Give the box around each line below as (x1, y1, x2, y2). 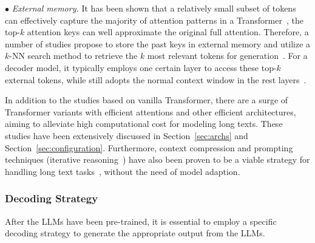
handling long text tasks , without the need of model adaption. (5, 165, 240, 177)
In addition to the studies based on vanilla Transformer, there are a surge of (5, 94, 288, 106)
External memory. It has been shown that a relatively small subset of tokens (12, 2, 296, 14)
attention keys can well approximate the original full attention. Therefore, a (27, 26, 309, 38)
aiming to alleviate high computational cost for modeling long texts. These (5, 117, 283, 130)
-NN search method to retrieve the (9, 49, 138, 62)
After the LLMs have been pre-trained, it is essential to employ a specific (5, 214, 277, 227)
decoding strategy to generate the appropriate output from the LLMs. (5, 227, 265, 239)
